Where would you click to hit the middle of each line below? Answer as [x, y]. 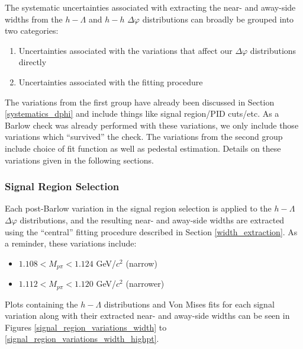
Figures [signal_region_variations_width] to [86, 327]
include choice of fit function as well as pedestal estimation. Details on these [143, 148]
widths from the [34, 19]
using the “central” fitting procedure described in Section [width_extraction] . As [151, 231]
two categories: [32, 31]
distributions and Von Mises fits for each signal [189, 304]
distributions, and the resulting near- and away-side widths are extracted [152, 220]
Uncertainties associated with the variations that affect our [125, 50]
